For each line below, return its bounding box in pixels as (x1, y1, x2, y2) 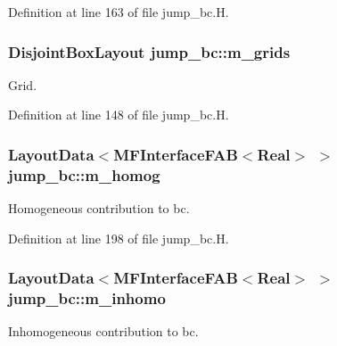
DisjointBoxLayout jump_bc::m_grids (8, 40, 291, 62)
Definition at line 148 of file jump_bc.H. (8, 105, 229, 124)
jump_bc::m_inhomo (8, 287, 166, 309)
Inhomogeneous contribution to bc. (8, 322, 199, 341)
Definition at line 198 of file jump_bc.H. (8, 228, 229, 247)
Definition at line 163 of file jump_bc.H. (8, 3, 229, 21)
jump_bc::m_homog (8, 163, 160, 185)
